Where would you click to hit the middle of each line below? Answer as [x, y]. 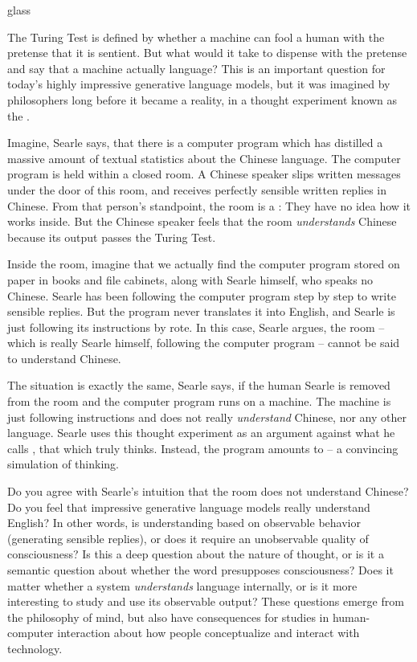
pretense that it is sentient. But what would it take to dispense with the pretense [207, 53]
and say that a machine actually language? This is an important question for [196, 68]
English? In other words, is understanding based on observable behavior [184, 523]
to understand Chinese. [64, 358]
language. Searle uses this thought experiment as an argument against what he [201, 433]
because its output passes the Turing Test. [112, 237]
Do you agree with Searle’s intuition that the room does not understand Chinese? [208, 491]
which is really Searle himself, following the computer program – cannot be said [204, 343]
